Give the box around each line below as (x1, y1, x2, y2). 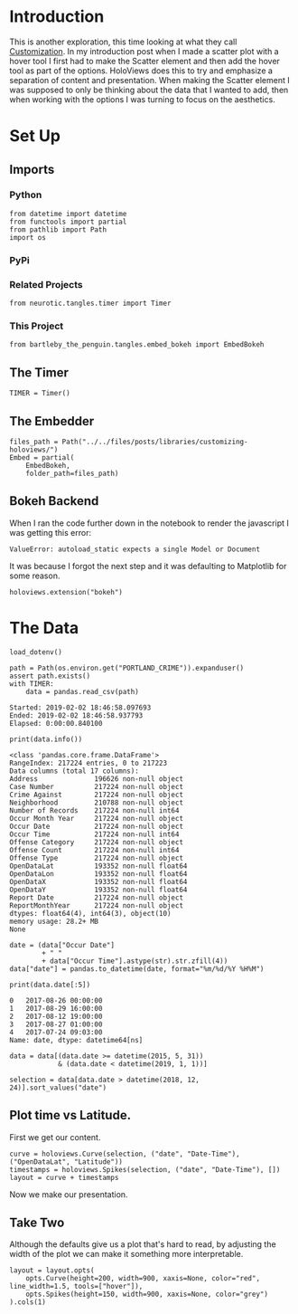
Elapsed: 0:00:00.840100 (9, 719, 103, 728)
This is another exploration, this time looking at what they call (9, 36, 237, 47)
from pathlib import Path (9, 224, 107, 234)
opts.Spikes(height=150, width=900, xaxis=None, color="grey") (25, 1290, 269, 1300)
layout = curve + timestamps (9, 1173, 119, 1182)
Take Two (9, 1214, 65, 1230)
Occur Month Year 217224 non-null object (9, 814, 183, 823)
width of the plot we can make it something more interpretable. (9, 1249, 244, 1260)
